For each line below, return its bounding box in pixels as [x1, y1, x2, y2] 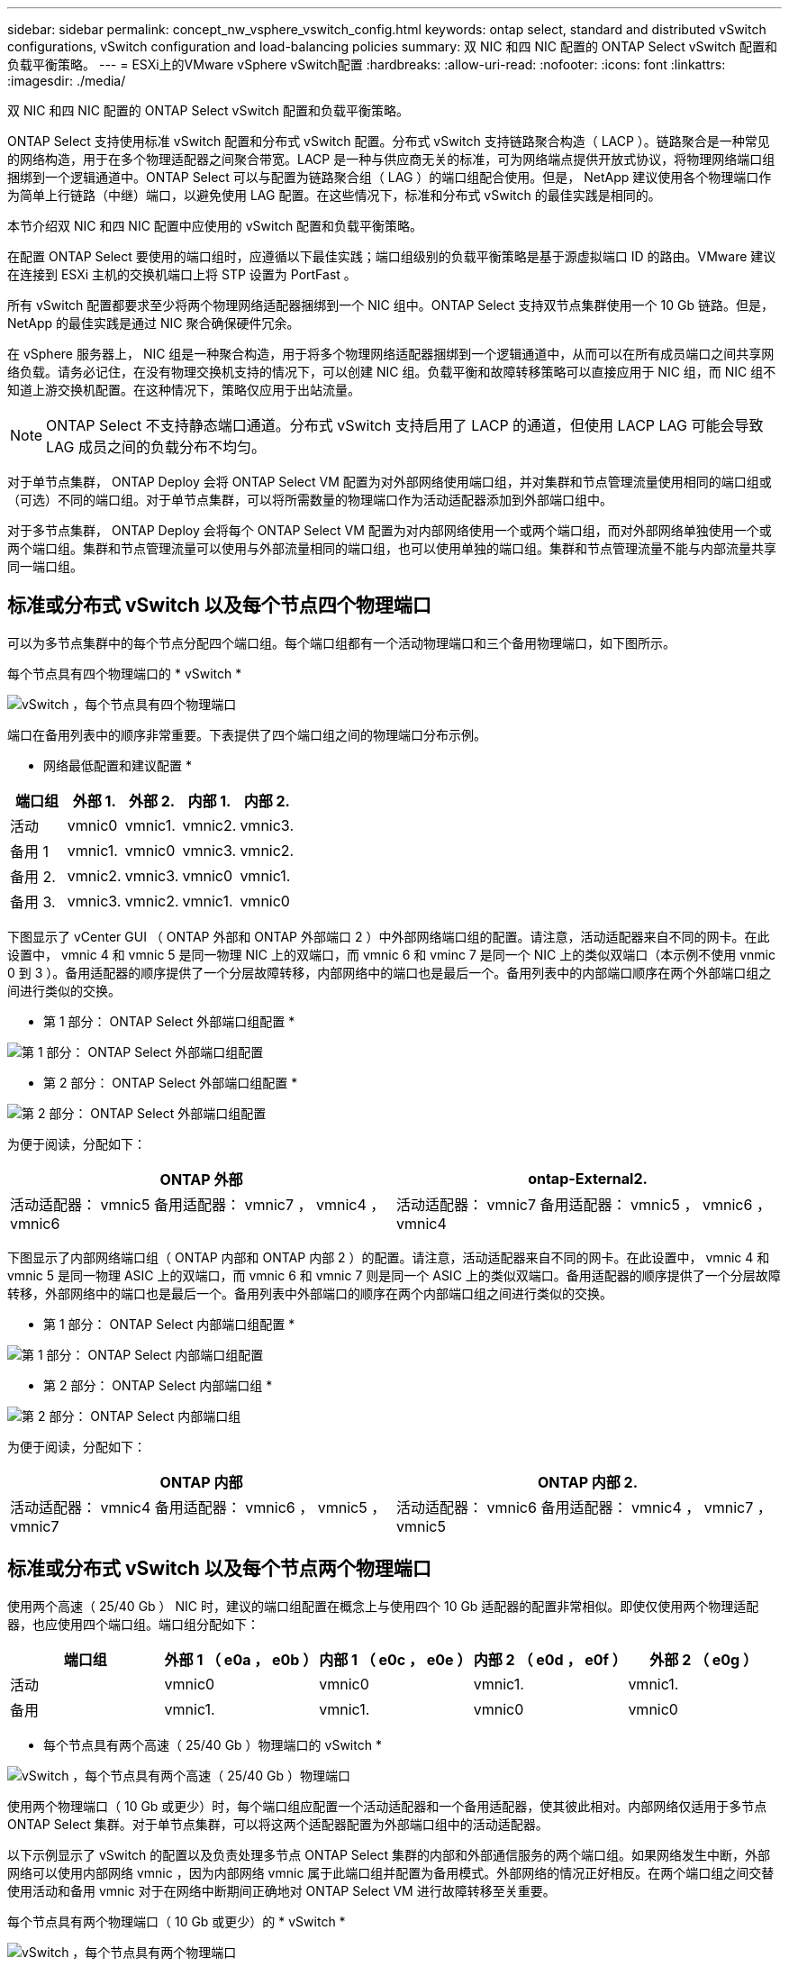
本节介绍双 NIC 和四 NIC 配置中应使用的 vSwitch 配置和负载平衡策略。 [7, 218, 423, 233]
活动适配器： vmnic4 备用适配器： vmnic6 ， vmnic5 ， [10, 1498, 386, 1516]
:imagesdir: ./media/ [7, 73, 126, 88]
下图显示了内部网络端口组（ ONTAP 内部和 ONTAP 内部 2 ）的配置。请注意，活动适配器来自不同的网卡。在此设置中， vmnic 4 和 [7, 1249, 770, 1265]
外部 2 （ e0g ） [649, 1650, 758, 1669]
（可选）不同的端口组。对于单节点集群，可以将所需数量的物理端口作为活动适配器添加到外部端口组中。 [7, 492, 612, 507]
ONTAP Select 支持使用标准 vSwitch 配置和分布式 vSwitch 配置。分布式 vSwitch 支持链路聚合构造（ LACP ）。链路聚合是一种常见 [7, 133, 770, 149]
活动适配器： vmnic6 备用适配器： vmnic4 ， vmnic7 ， [396, 1498, 772, 1516]
